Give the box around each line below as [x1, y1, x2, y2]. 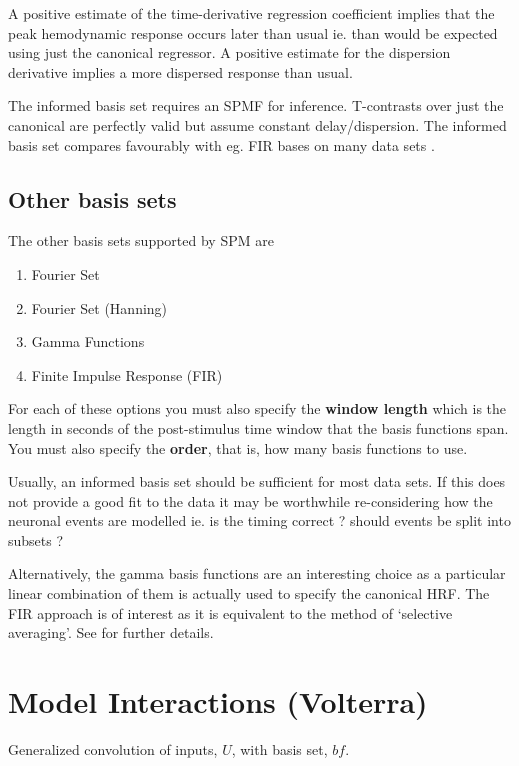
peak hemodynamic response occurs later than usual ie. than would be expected [8, 22, 498, 43]
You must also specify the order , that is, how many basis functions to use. [8, 437, 468, 458]
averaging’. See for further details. [8, 622, 214, 643]
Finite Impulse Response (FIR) [31, 364, 223, 385]
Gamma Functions [31, 331, 145, 352]
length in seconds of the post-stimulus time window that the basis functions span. [8, 417, 509, 438]
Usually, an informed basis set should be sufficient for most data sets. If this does [8, 471, 506, 492]
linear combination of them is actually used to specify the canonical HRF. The [8, 583, 490, 604]
